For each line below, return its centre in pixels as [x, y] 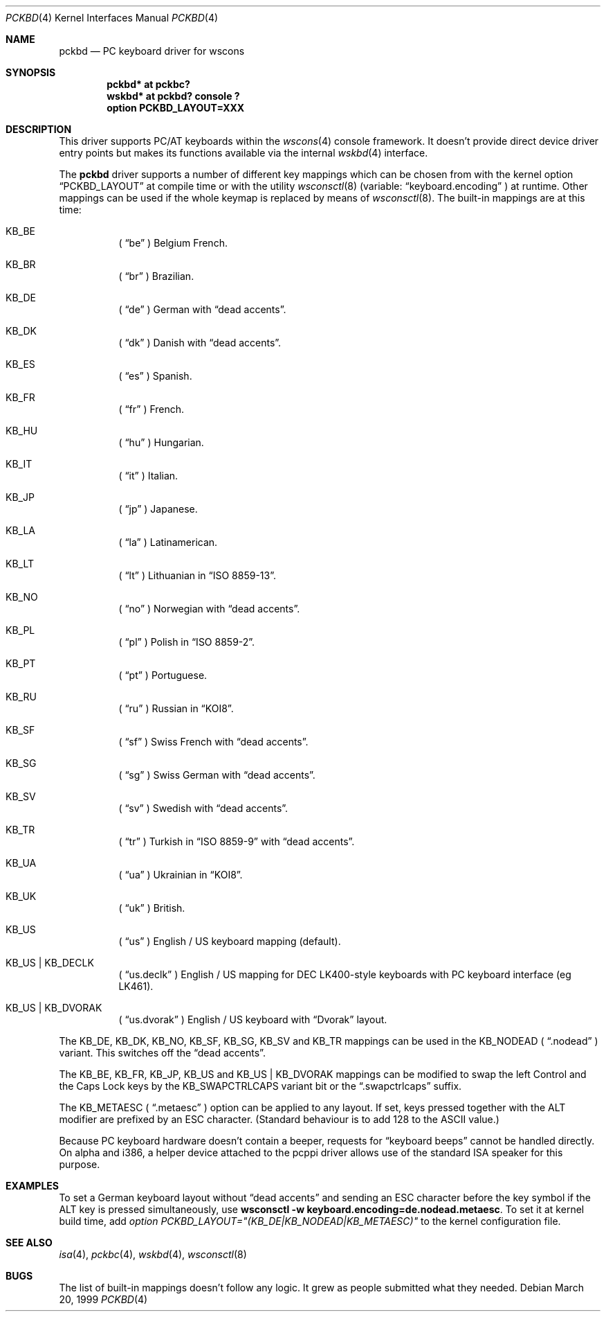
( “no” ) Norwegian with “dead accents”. [209, 609]
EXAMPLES [32, 1186]
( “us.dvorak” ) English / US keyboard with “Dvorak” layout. [253, 1019]
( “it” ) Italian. [148, 476]
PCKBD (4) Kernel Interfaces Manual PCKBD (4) [112, 18]
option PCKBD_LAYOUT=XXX [176, 108]
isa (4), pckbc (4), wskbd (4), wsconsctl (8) [153, 1254]
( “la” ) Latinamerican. [168, 542]
